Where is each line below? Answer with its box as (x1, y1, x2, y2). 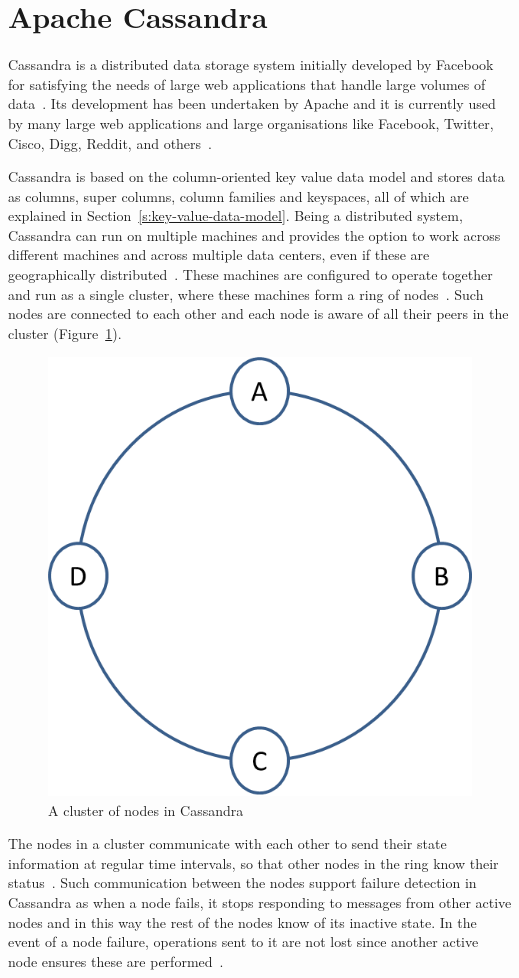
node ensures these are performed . (8, 950, 224, 971)
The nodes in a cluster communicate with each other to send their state (8, 833, 447, 854)
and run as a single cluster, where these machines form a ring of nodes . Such (8, 283, 484, 304)
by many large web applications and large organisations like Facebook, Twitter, (8, 112, 494, 133)
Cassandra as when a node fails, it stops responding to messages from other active (8, 891, 512, 912)
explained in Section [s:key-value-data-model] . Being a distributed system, (8, 205, 463, 226)
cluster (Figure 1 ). (8, 322, 122, 343)
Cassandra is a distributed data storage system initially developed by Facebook (8, 54, 494, 75)
